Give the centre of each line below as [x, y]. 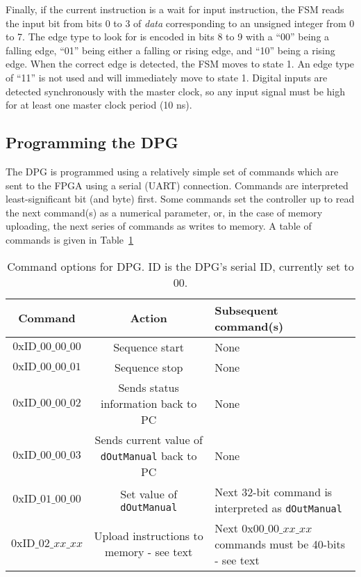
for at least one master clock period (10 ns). [99, 105]
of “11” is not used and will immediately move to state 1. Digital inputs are [167, 77]
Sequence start [149, 347]
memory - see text [149, 552]
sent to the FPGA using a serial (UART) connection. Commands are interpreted [177, 185]
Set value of [149, 494]
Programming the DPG [92, 142]
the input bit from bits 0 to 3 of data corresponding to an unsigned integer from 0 [180, 23]
